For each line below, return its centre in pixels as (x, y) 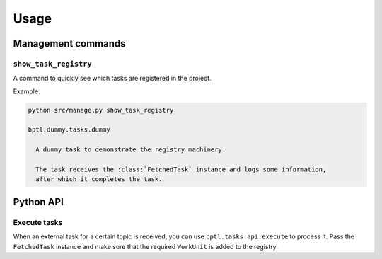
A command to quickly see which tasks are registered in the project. (112, 79)
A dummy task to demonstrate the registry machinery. (131, 150)
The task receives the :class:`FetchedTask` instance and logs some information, (181, 169)
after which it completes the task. (99, 179)
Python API (38, 202)
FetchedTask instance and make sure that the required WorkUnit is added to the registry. (146, 246)
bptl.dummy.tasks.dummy (69, 130)
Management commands (70, 44)
